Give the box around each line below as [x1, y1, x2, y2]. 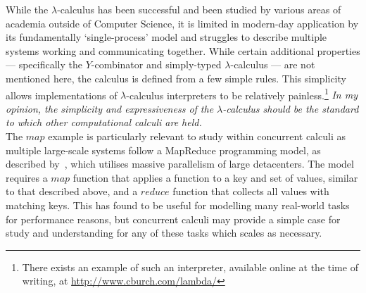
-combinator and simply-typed [91, 57, 222, 72]
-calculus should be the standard [222, 101, 359, 116]
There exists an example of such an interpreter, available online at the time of [22, 259, 358, 274]
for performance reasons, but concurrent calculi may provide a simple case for [6, 211, 341, 226]
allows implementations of [6, 87, 118, 102]
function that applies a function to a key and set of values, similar [72, 170, 358, 185]
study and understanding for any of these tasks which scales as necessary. [6, 225, 322, 240]
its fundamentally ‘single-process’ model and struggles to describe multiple [6, 30, 327, 44]
